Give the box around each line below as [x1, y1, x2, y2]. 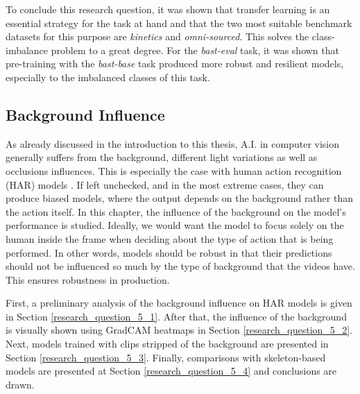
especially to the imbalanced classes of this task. [6, 69, 210, 84]
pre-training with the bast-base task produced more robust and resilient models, [6, 56, 344, 71]
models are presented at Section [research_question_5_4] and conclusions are [6, 363, 337, 378]
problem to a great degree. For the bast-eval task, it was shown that [51, 42, 339, 57]
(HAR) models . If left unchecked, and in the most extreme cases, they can [6, 177, 324, 191]
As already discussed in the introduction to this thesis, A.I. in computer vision [6, 136, 340, 151]
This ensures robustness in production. [6, 272, 170, 286]
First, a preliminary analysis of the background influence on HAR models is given [6, 295, 352, 310]
